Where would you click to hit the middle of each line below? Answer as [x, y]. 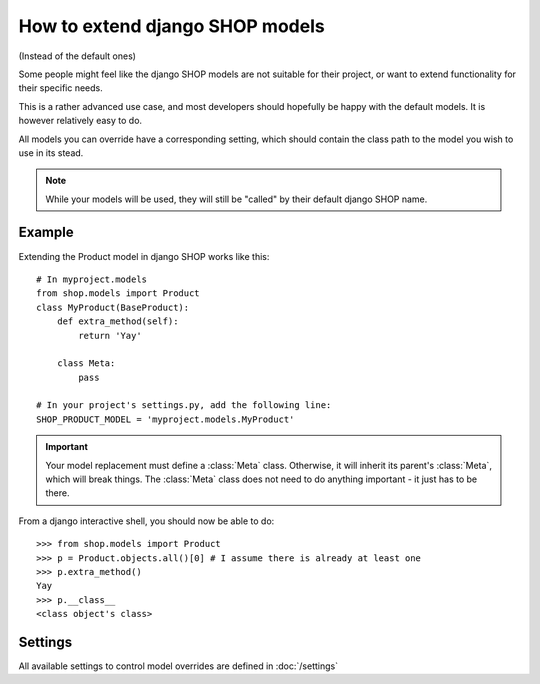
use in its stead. [51, 152]
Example [46, 232]
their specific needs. [61, 88]
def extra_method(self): [117, 321]
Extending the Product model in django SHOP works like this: [144, 256]
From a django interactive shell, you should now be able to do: [146, 521]
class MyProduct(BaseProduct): [113, 307]
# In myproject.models [92, 279]
